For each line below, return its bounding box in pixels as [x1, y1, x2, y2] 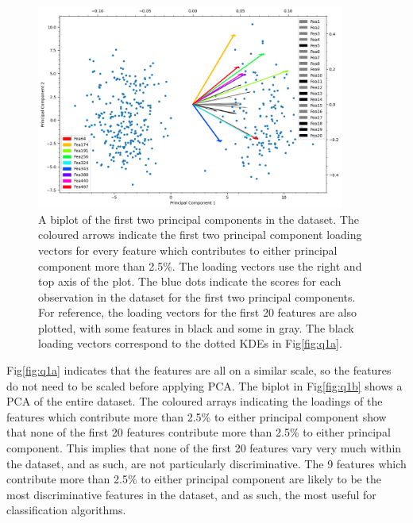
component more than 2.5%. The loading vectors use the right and [38, 257, 362, 274]
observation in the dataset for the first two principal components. [38, 288, 356, 305]
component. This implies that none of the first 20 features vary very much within [6, 440, 402, 456]
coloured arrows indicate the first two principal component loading [38, 226, 362, 243]
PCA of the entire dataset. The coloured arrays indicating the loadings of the [6, 393, 383, 410]
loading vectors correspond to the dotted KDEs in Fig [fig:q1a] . [38, 335, 342, 352]
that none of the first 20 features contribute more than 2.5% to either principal [6, 424, 391, 440]
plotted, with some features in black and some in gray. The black [38, 319, 354, 336]
